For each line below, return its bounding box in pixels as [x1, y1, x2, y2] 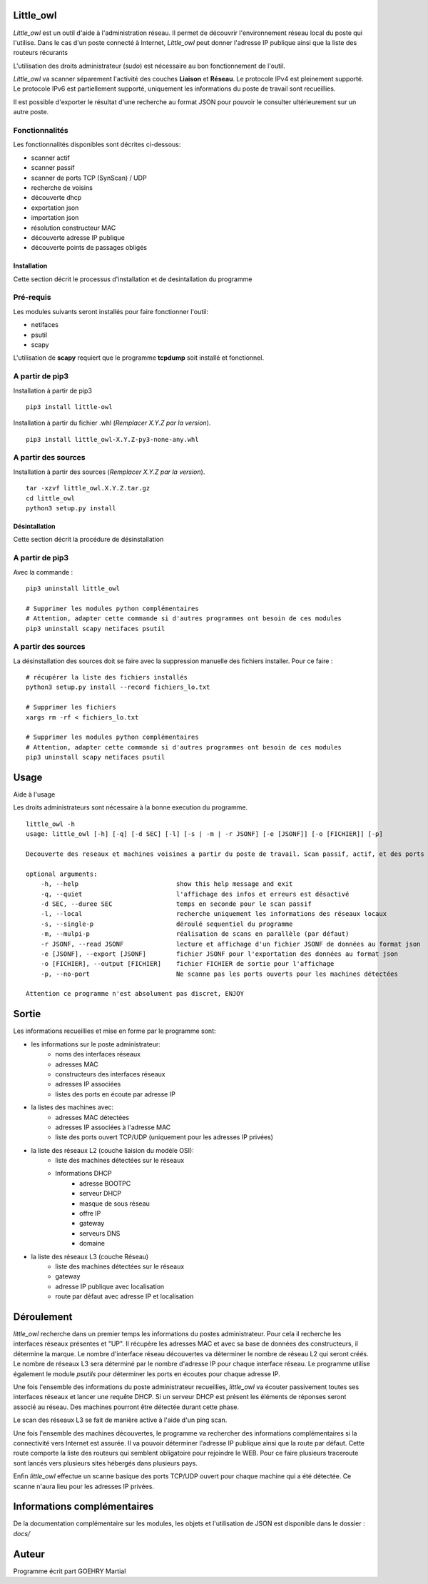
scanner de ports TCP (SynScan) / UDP [31, 173, 147, 182]
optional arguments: [26, 869, 98, 878]
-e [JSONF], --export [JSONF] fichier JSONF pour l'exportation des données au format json [40, 949, 399, 958]
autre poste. [13, 108, 49, 116]
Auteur [13, 1548, 46, 1560]
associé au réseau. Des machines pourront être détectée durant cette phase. [13, 1403, 239, 1411]
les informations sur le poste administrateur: [31, 1039, 160, 1049]
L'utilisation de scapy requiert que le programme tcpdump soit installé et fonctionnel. [13, 353, 264, 362]
